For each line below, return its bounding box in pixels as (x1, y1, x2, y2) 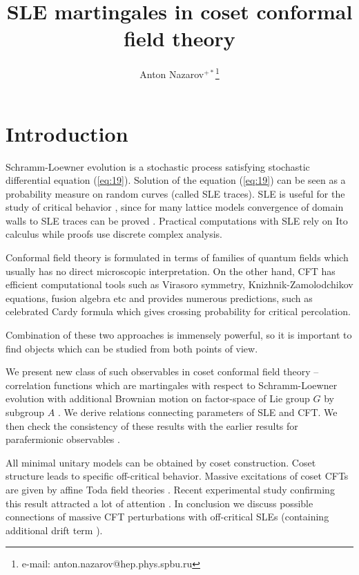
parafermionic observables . (6, 432, 120, 446)
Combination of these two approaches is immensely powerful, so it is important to (6, 328, 352, 342)
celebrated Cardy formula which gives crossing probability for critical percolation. (6, 304, 351, 319)
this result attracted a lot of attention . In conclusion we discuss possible (6, 496, 313, 510)
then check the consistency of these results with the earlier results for (6, 418, 298, 433)
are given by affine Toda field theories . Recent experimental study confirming (6, 482, 335, 496)
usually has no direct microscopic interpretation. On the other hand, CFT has (6, 263, 336, 278)
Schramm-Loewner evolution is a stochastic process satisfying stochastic (6, 159, 310, 173)
